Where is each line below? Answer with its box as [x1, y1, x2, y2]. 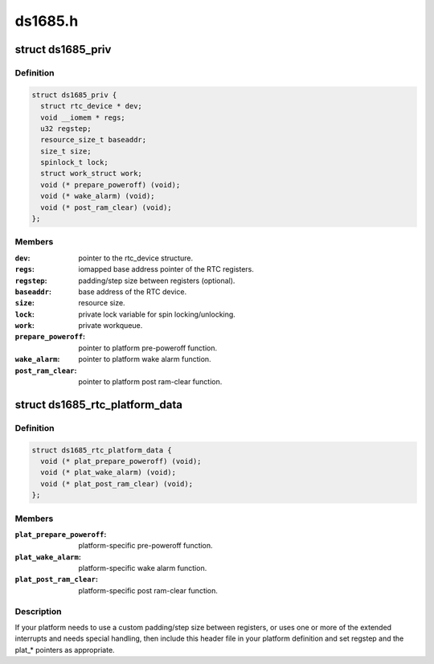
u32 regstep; [40, 124, 92, 133]
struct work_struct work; [40, 169, 142, 178]
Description [14, 605, 62, 617]
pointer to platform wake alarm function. [78, 355, 212, 364]
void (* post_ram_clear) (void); [40, 203, 172, 212]
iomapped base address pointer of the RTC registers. [78, 264, 255, 274]
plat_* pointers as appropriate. [14, 645, 116, 654]
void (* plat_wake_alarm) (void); [40, 468, 177, 478]
